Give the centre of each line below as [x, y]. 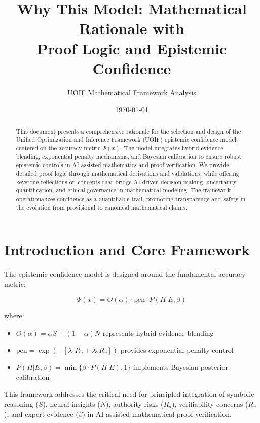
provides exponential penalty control [177, 350]
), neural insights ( [71, 403]
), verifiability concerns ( [210, 403]
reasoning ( [21, 403]
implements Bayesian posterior [180, 367]
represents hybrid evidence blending [158, 332]
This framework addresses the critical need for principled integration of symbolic [129, 394]
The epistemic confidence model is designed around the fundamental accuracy [125, 274]
